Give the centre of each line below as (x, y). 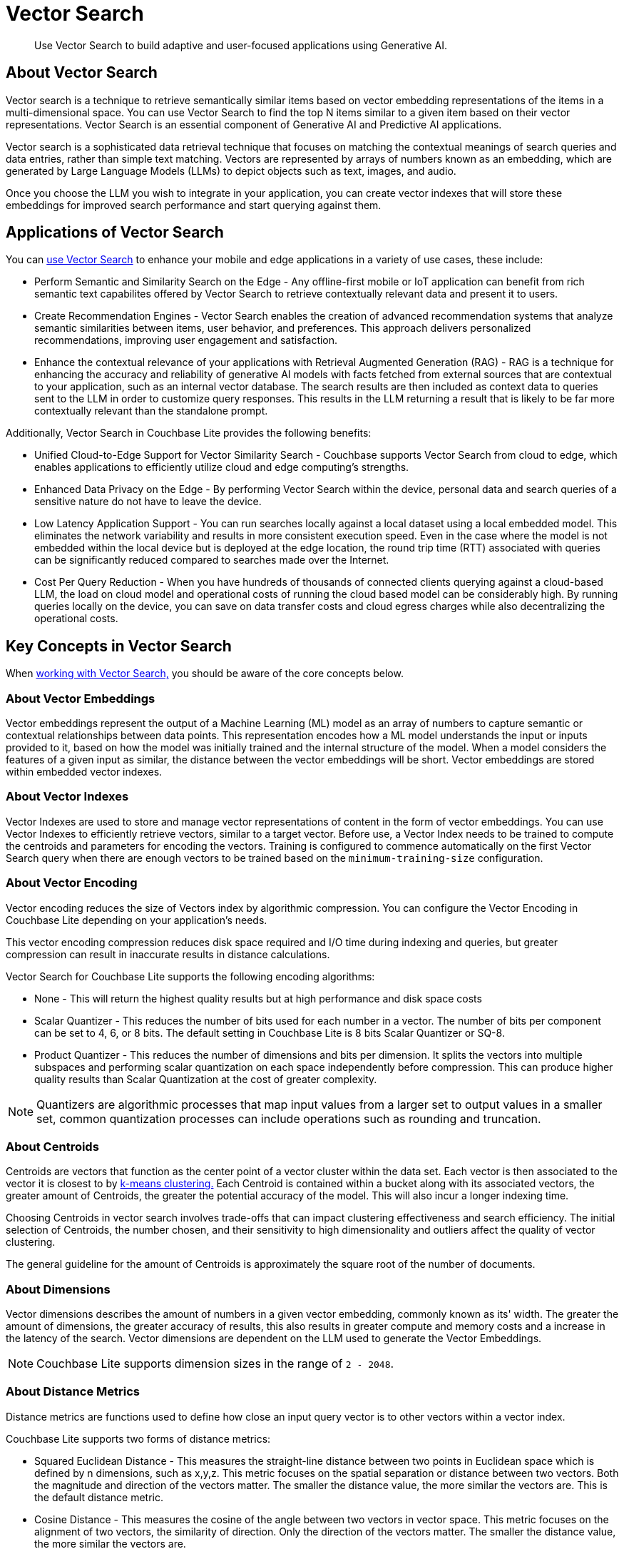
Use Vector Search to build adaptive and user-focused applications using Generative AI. (241, 45)
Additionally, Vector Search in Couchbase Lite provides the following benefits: (189, 433)
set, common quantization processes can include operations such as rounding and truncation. (289, 1118)
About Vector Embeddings (81, 698)
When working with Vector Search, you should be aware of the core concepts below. (205, 674)
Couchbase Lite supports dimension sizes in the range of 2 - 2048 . (215, 1364)
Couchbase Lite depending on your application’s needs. (137, 920)
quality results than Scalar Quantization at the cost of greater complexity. (206, 1079)
